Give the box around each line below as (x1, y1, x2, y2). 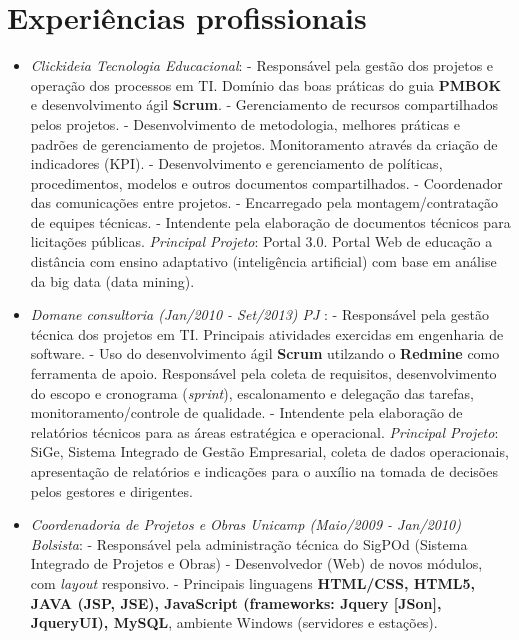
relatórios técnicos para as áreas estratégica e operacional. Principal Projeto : (30, 421, 499, 442)
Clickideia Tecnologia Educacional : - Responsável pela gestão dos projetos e (30, 55, 494, 76)
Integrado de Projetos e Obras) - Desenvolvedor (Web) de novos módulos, (30, 553, 483, 574)
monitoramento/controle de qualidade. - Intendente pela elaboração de (30, 402, 463, 423)
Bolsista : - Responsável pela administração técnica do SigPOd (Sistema (30, 533, 468, 554)
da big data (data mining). (30, 270, 195, 291)
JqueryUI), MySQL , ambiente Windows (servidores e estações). (30, 612, 438, 633)
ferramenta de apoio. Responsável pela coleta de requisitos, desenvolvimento (30, 363, 497, 384)
